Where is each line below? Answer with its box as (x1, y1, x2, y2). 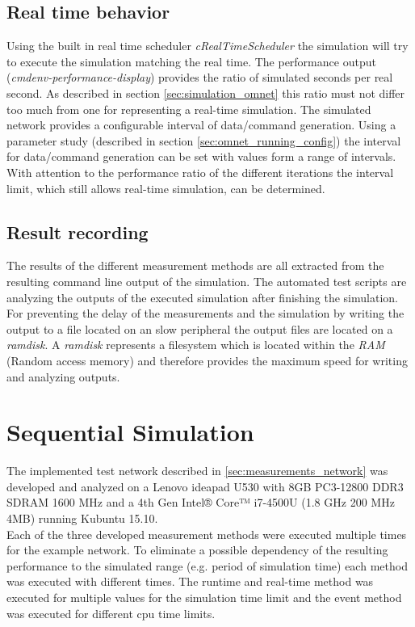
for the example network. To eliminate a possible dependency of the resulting (6, 541, 388, 558)
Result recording (6, 219, 149, 244)
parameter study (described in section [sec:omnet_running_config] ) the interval (6, 132, 401, 149)
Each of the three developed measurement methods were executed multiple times (6, 525, 407, 542)
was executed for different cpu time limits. (6, 604, 216, 621)
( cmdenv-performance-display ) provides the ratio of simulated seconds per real (6, 69, 393, 86)
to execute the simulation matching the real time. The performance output (6, 53, 376, 69)
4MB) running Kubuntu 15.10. (6, 510, 158, 526)
